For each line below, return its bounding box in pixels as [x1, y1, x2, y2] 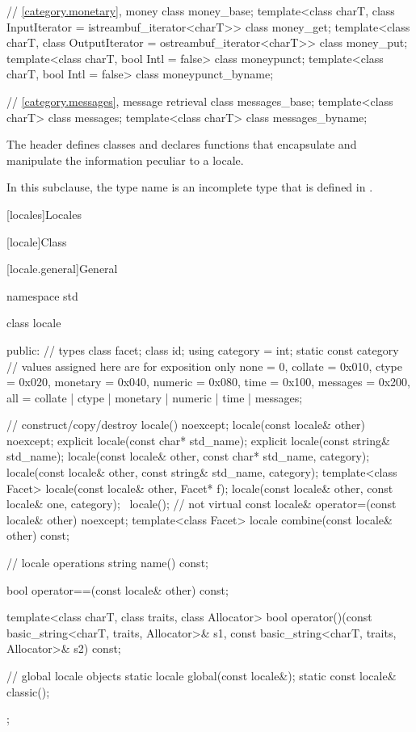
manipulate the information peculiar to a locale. [6, 151, 244, 168]
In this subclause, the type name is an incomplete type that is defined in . [6, 179, 373, 196]
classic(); [6, 683, 50, 700]
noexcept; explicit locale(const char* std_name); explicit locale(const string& [6, 431, 390, 448]
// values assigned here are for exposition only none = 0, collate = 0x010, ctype [6, 357, 403, 374]
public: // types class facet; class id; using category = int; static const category [6, 341, 399, 358]
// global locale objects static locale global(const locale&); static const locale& [6, 667, 397, 684]
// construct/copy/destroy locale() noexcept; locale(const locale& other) [6, 416, 366, 433]
